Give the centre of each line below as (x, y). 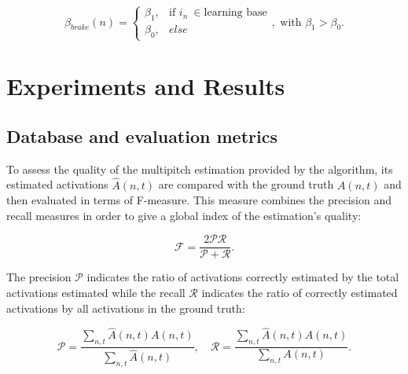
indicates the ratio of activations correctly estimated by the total (243, 277)
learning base (235, 13)
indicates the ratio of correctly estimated (300, 292)
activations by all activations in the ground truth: (126, 308)
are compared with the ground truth (246, 184)
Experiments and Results (146, 86)
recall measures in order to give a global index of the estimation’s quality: (184, 215)
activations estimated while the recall (96, 292)
